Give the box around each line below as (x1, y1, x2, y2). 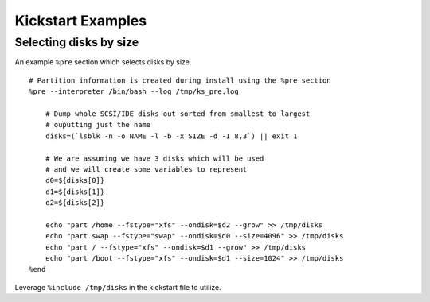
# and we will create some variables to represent (45, 165, 248, 174)
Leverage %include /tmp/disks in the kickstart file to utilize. (14, 282, 222, 292)
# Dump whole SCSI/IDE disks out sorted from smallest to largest (45, 109, 311, 118)
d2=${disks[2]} (45, 199, 105, 207)
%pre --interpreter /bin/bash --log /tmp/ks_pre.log (29, 87, 239, 96)
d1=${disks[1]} (45, 187, 105, 196)
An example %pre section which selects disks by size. (14, 57, 192, 67)
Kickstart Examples (14, 12, 147, 29)
